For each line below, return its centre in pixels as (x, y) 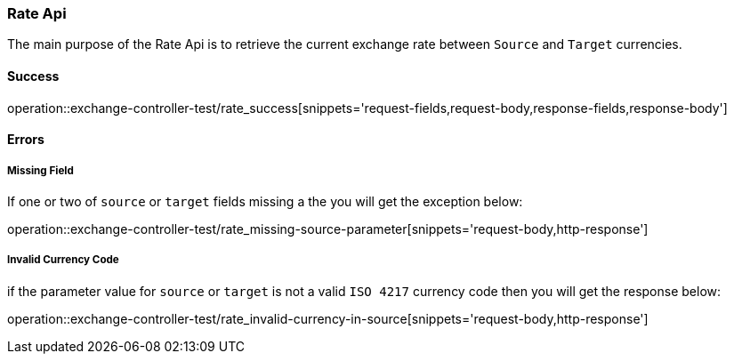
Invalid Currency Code (63, 260)
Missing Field (40, 170)
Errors (26, 140)
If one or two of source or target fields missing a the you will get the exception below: (265, 201)
